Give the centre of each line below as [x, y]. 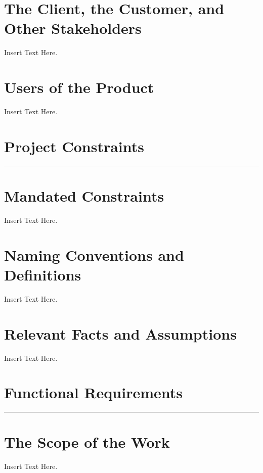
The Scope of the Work [87, 442]
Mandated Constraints [84, 195]
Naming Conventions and [94, 254]
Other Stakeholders [73, 28]
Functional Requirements [93, 392]
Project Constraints [74, 146]
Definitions [43, 274]
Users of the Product [79, 87]
